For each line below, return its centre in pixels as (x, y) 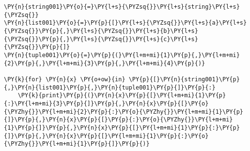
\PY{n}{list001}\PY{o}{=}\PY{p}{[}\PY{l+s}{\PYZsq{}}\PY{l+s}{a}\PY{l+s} (125, 23)
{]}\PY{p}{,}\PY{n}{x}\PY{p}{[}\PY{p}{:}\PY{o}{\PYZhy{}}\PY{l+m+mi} (118, 120)
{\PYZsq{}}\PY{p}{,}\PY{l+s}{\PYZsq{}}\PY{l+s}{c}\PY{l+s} (101, 39)
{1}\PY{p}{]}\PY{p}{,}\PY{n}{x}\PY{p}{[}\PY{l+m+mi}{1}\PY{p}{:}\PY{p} (122, 128)
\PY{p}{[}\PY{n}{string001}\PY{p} (184, 79)
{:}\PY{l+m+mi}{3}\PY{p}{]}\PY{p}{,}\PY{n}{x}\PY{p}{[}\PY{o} (106, 103)
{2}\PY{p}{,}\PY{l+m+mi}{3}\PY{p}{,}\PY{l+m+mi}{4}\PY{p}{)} (105, 63)
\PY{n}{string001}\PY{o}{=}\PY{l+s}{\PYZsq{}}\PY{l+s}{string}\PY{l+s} (122, 7)
